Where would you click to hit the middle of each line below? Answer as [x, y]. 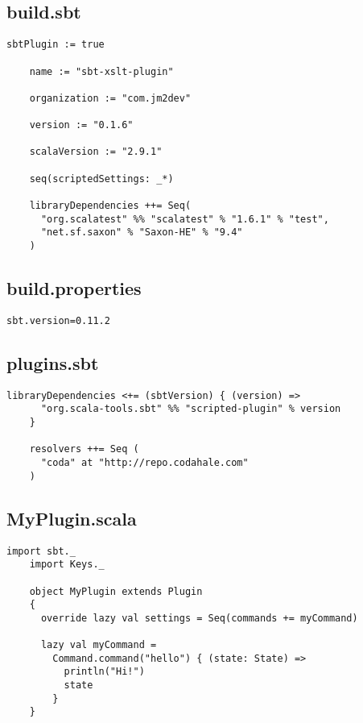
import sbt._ [41, 551]
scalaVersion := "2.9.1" [96, 152]
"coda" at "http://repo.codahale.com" [144, 463]
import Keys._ [67, 565]
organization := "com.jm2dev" [110, 98]
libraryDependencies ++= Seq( [110, 206]
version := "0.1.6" [81, 125]
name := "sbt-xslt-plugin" [101, 71]
